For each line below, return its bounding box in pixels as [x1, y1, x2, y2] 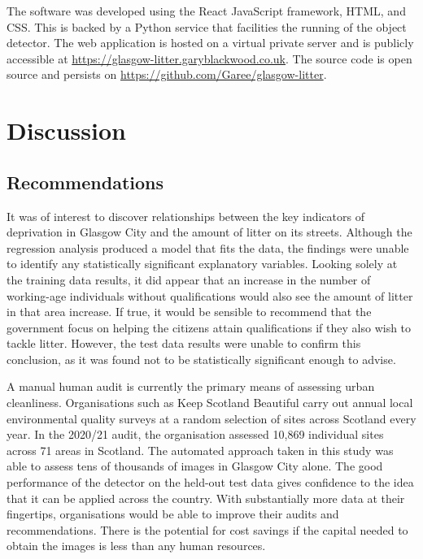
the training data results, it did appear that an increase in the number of [7, 271, 371, 288]
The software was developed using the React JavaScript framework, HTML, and [7, 2, 406, 19]
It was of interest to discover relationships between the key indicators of [7, 207, 365, 224]
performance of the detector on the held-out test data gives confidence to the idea [7, 474, 414, 491]
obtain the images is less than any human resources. [7, 537, 266, 554]
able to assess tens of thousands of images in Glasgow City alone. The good [7, 457, 383, 474]
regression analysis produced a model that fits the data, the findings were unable [7, 239, 409, 256]
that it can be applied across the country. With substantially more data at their [7, 489, 405, 506]
